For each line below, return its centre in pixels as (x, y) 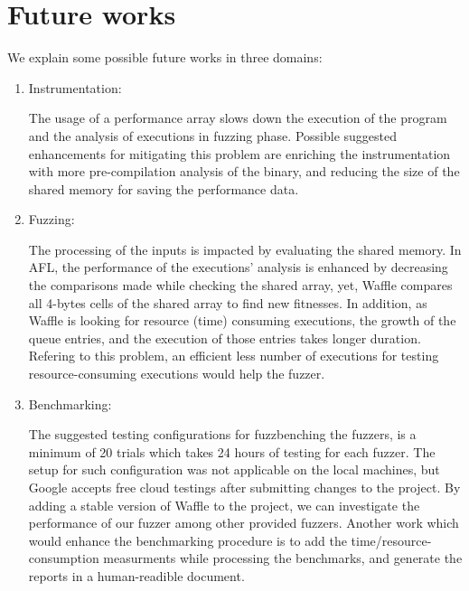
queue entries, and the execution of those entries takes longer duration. (225, 338)
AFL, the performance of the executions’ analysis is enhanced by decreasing (238, 267)
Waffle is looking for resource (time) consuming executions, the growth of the (242, 320)
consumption (64, 558)
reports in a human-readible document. (136, 575)
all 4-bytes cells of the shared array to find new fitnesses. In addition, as (228, 302)
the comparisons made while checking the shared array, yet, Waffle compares (240, 285)
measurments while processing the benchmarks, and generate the (283, 558)
